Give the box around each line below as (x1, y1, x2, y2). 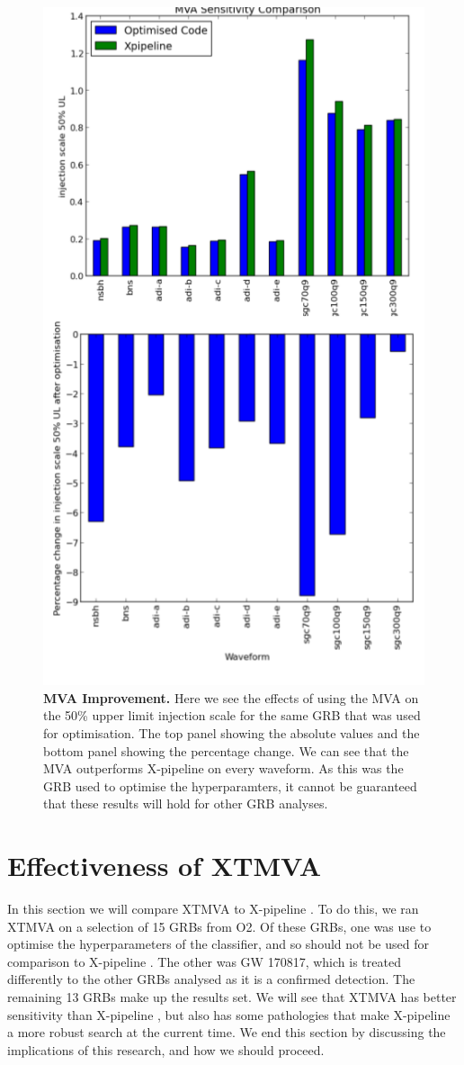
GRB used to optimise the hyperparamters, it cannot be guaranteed (43, 776, 417, 795)
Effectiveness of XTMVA (7, 847, 322, 884)
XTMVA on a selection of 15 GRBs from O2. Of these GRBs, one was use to (7, 916, 432, 935)
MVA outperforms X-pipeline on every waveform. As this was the (43, 759, 404, 778)
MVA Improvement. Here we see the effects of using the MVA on (43, 688, 419, 707)
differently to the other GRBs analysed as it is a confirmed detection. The (7, 970, 415, 988)
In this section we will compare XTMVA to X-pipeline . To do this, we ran (7, 899, 419, 918)
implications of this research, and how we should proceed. (7, 1040, 325, 1059)
